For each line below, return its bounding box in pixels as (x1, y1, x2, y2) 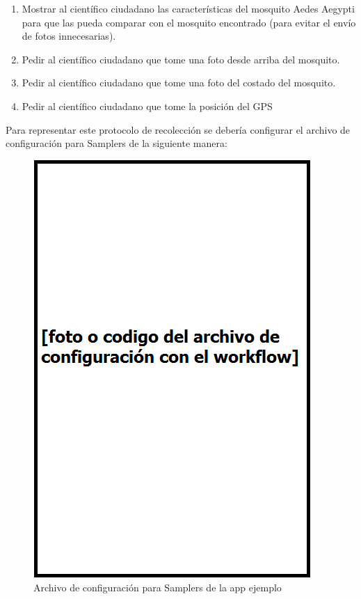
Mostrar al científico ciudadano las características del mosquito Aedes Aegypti (22, 1, 355, 15)
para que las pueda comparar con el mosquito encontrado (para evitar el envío (22, 15, 356, 29)
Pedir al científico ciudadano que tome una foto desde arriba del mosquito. (22, 52, 340, 66)
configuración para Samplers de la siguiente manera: (6, 136, 227, 150)
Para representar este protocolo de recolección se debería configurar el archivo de (6, 122, 351, 137)
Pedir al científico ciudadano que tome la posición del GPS (22, 98, 273, 113)
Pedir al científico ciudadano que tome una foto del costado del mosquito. (22, 75, 336, 90)
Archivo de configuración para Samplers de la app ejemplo (33, 580, 282, 595)
